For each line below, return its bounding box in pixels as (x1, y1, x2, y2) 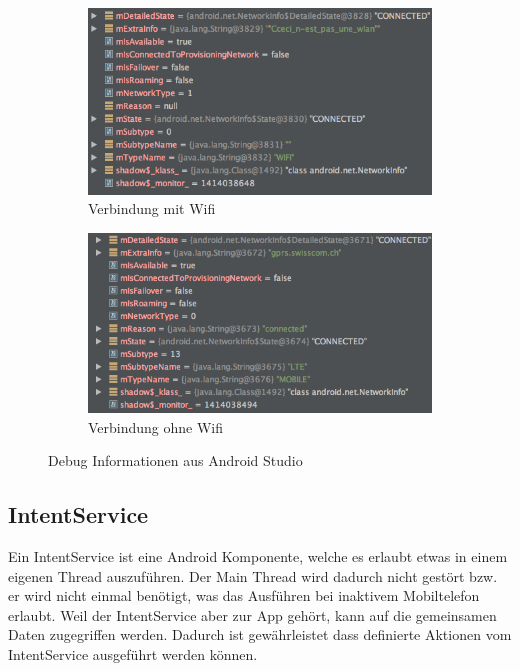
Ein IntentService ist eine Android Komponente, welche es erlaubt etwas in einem (8, 546, 508, 567)
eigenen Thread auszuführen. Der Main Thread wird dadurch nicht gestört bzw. (8, 565, 498, 586)
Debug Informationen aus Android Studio (48, 450, 303, 471)
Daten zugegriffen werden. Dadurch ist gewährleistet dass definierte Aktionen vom (8, 624, 512, 645)
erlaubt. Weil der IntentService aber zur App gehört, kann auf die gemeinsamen (8, 604, 497, 625)
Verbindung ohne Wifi (88, 416, 224, 437)
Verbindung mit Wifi (88, 198, 216, 219)
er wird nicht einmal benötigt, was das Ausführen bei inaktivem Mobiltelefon (8, 585, 480, 606)
